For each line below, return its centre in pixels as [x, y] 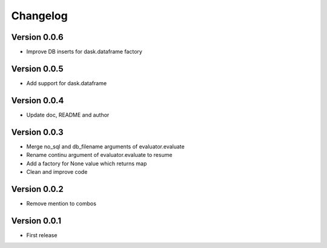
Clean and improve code [57, 171]
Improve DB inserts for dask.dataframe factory [84, 52]
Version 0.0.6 [37, 37]
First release [42, 235]
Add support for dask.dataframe [67, 83]
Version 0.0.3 [37, 132]
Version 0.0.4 [38, 100]
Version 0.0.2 [37, 189]
